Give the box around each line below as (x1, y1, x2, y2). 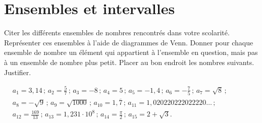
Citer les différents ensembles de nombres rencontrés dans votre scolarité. (4, 27, 230, 38)
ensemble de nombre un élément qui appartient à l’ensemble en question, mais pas (4, 47, 258, 57)
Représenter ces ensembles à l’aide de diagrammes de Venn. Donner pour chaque (4, 37, 253, 47)
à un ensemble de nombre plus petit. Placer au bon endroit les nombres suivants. (4, 56, 254, 67)
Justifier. (4, 67, 31, 77)
